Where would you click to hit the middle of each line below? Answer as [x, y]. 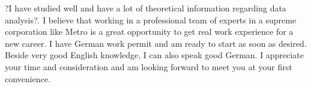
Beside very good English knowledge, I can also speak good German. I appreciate [154, 55]
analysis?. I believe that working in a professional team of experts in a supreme [151, 19]
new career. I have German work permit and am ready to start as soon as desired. [156, 43]
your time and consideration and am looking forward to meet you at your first [149, 66]
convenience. [28, 78]
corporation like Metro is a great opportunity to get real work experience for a [149, 31]
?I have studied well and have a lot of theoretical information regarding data [146, 8]
